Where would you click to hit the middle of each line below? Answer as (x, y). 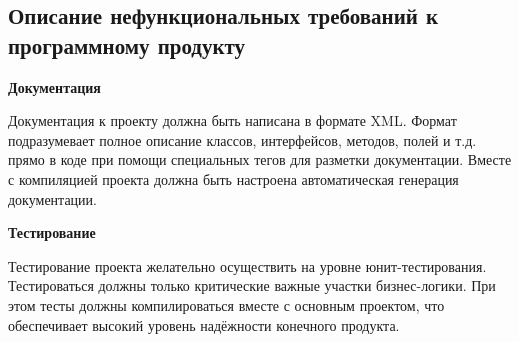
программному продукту (127, 44)
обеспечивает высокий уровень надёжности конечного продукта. (204, 324)
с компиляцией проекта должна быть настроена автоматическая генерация (233, 178)
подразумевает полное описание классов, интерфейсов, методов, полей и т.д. (242, 139)
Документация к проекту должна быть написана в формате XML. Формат (232, 120)
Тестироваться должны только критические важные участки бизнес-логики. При (252, 285)
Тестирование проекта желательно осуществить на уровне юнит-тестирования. (247, 265)
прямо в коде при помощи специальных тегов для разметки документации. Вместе (260, 159)
